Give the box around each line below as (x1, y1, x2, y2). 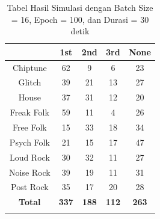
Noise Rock (9, 165, 51, 178)
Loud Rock (9, 150, 50, 163)
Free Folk (12, 121, 47, 133)
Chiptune (12, 61, 47, 73)
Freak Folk (10, 106, 49, 119)
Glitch (18, 76, 42, 88)
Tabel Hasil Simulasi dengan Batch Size (7, 1, 153, 13)
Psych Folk (9, 135, 50, 148)
